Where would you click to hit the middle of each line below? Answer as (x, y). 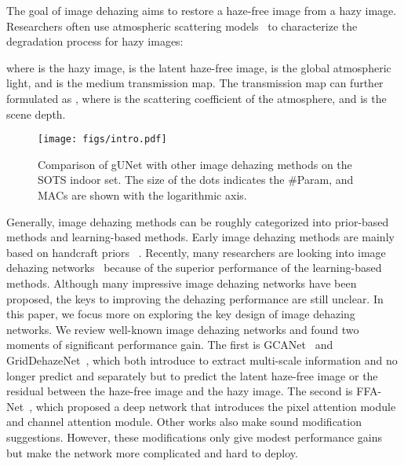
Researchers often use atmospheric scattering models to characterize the (182, 26)
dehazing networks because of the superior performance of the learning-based (194, 268)
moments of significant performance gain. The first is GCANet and (170, 345)
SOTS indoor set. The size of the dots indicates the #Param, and (196, 180)
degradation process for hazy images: (95, 41)
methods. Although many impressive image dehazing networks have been (182, 283)
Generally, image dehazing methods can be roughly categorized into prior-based (198, 221)
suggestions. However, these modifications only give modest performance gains (194, 437)
